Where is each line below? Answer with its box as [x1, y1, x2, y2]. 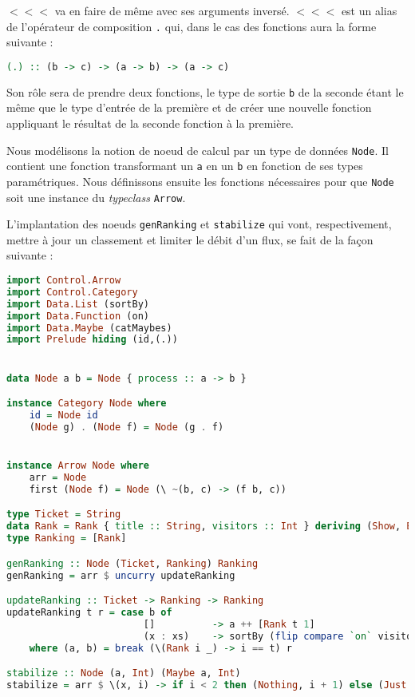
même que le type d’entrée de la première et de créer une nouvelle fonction [6, 99, 372, 116]
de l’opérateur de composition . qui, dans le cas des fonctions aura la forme [6, 18, 377, 34]
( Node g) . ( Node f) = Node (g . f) [29, 421, 224, 433]
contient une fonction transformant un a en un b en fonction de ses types [6, 157, 363, 174]
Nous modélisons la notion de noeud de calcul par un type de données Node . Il [6, 141, 389, 158]
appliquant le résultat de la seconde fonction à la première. [6, 114, 294, 131]
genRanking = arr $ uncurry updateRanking [6, 569, 235, 581]
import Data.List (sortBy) [6, 298, 149, 310]
